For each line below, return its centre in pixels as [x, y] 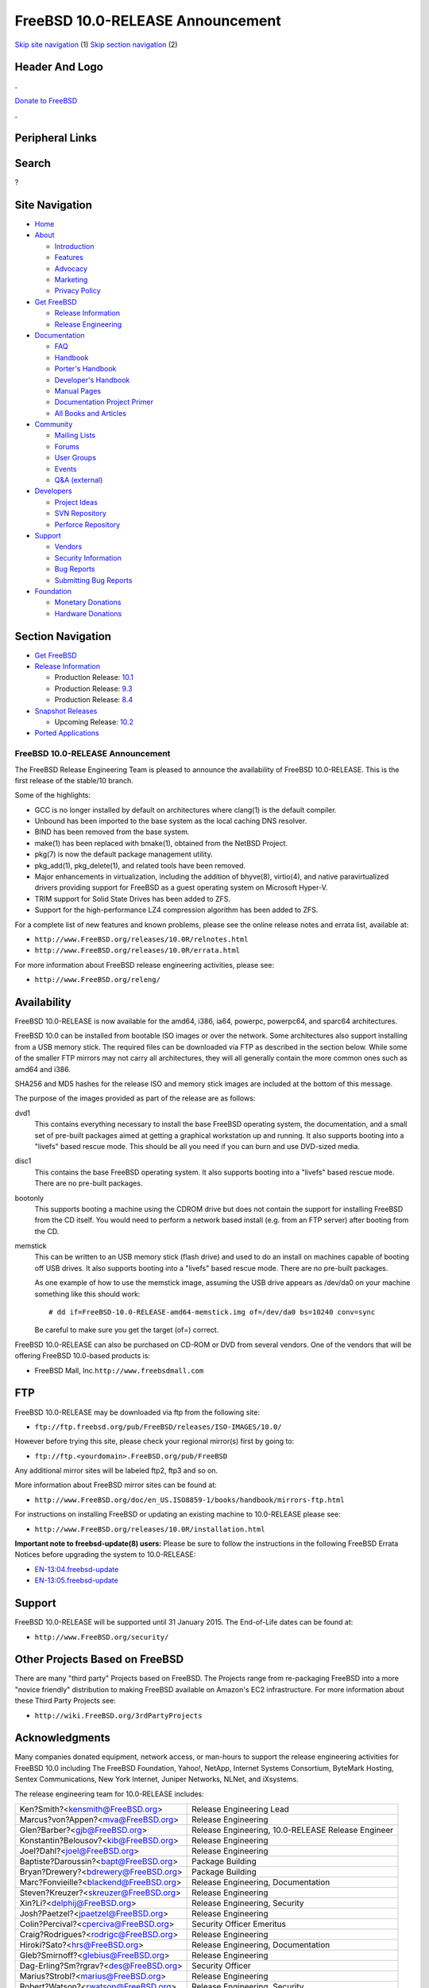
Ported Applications [67, 733]
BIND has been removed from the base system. [112, 832]
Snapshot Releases [66, 711]
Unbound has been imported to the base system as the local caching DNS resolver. [171, 821]
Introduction [74, 246]
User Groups [75, 458]
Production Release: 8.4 [94, 700]
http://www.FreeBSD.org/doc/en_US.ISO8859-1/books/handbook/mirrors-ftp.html [189, 1500]
